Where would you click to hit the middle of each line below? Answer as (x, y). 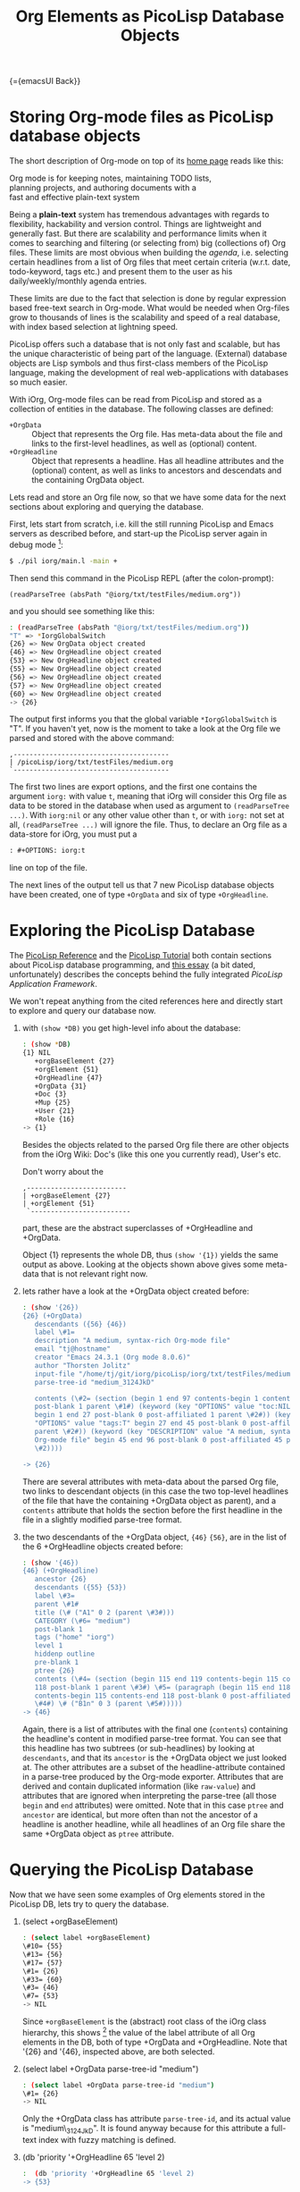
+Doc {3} (50, 1094)
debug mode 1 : (37, 544)
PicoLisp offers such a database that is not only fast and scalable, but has (145, 344)
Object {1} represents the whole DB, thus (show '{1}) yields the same (150, 1254)
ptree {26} (54, 1670)
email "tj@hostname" (73, 1349)
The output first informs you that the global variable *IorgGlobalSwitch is (143, 719)
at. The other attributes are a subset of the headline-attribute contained (154, 1767)
